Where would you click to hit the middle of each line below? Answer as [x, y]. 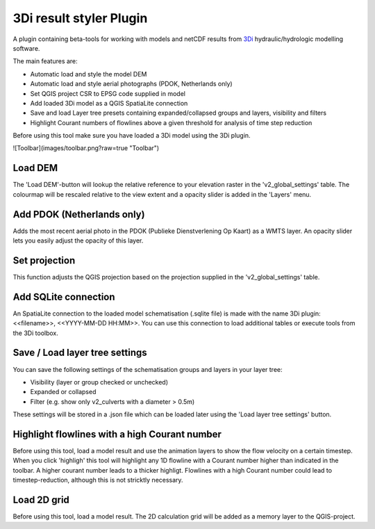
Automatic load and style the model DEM [89, 74]
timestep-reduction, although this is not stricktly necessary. [98, 480]
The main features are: [45, 61]
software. [26, 48]
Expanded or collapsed [63, 392]
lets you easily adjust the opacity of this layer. [78, 241]
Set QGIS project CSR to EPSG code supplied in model [108, 93]
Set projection [44, 260]
